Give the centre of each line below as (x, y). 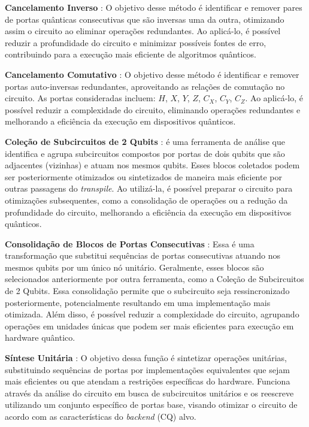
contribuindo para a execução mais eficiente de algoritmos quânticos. (131, 54)
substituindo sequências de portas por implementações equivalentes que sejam (147, 369)
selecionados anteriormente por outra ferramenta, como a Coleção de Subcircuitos (154, 279)
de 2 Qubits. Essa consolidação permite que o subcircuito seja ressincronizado (147, 291)
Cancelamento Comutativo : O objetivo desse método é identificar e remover (152, 74)
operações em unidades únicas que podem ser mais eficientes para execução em (149, 325)
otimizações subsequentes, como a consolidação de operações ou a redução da (146, 200)
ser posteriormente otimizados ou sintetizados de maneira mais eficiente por (143, 176)
